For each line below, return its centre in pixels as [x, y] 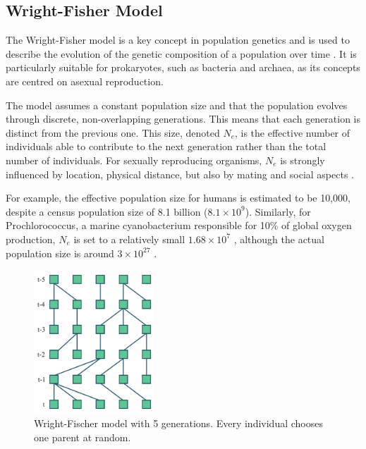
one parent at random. [83, 437]
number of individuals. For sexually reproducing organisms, [134, 160]
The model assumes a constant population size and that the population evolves [177, 105]
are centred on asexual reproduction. [85, 81]
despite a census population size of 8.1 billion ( [107, 211]
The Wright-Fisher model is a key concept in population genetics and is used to [178, 40]
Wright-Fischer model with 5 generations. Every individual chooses [178, 423]
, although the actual [279, 239]
